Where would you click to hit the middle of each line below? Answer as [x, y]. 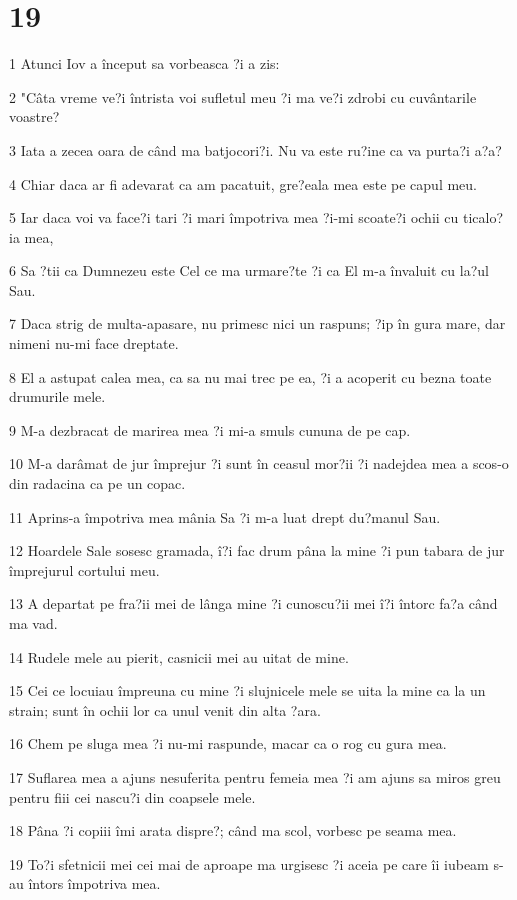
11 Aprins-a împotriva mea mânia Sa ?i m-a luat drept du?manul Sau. [225, 516]
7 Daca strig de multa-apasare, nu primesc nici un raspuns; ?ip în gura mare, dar [257, 323]
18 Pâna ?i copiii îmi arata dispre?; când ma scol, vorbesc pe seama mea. [233, 830]
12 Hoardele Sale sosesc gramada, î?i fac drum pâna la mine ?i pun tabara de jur [257, 550]
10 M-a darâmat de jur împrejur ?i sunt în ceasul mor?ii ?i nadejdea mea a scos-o [259, 463]
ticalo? [483, 217]
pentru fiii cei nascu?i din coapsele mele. [132, 796]
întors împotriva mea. [94, 883]
